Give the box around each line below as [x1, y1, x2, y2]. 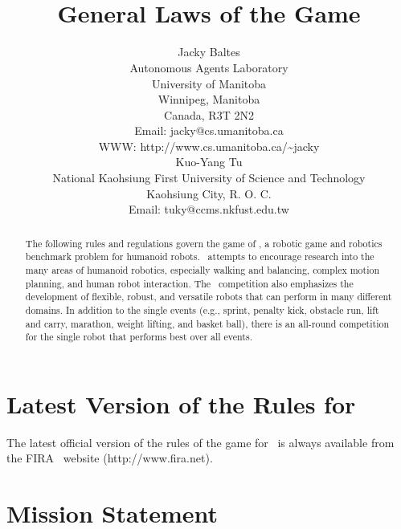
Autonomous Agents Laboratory [129, 59, 288, 75]
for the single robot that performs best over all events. [25, 330, 252, 344]
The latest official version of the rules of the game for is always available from [6, 433, 395, 450]
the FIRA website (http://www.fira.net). [6, 450, 213, 466]
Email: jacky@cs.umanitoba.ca [134, 122, 284, 139]
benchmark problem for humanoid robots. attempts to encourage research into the [25, 250, 374, 263]
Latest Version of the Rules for [6, 387, 356, 420]
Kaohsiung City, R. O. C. [146, 185, 272, 201]
